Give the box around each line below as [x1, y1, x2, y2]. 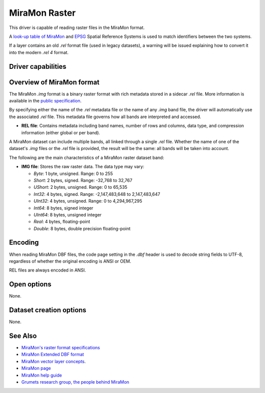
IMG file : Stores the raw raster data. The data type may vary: [21, 164, 144, 170]
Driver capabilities [9, 62, 67, 71]
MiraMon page [21, 365, 51, 371]
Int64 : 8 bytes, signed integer [33, 205, 93, 211]
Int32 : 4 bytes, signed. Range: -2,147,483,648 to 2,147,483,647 [33, 191, 160, 197]
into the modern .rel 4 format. [9, 49, 69, 55]
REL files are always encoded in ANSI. [9, 267, 86, 273]
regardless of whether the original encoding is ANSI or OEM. [9, 258, 132, 264]
